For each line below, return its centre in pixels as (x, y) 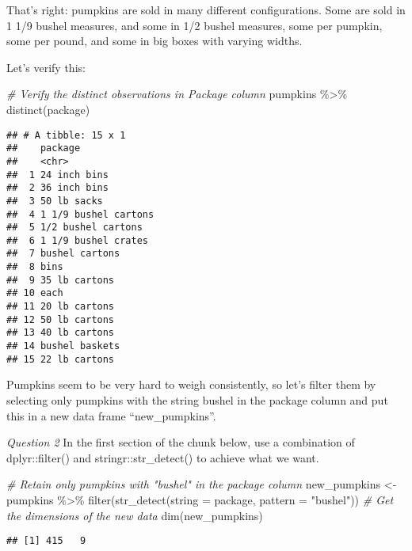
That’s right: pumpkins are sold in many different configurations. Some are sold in (206, 9)
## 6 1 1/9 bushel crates (77, 240)
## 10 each (35, 293)
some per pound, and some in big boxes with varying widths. (154, 41)
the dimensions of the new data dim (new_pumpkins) (135, 515)
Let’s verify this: (46, 67)
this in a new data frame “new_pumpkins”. (111, 415)
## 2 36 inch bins (57, 188)
